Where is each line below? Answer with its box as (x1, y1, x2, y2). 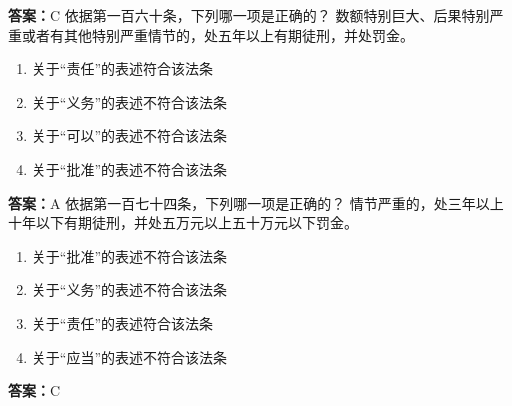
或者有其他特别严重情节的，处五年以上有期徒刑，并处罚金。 (21, 24, 414, 45)
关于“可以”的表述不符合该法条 (31, 125, 228, 146)
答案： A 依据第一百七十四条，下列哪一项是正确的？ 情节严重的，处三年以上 (8, 192, 504, 213)
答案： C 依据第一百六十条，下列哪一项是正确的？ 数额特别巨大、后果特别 (8, 5, 490, 25)
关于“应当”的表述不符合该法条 (31, 346, 228, 367)
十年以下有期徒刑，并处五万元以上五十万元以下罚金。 (8, 212, 358, 233)
